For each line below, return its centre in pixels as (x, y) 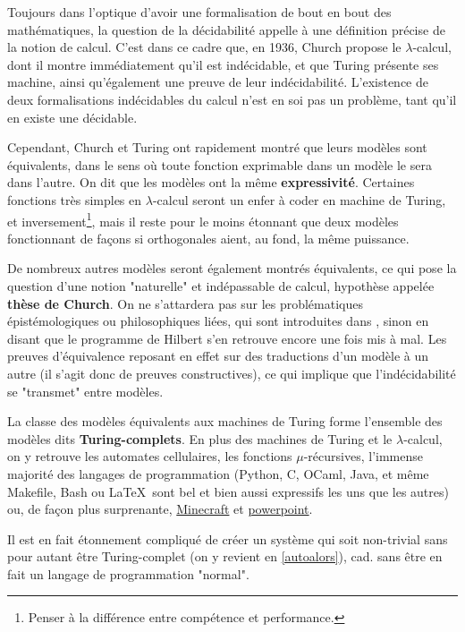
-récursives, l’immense (363, 456)
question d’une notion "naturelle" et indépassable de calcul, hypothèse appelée (221, 285)
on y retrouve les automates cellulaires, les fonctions (150, 456)
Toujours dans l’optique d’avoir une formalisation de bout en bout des (199, 12)
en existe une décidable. (72, 117)
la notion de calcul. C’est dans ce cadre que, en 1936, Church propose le (204, 47)
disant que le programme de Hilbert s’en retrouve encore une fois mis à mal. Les (227, 338)
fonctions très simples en (75, 199)
